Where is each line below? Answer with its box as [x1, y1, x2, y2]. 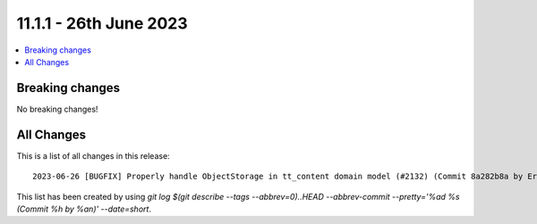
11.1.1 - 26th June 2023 [16, 13, 188, 33]
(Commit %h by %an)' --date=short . [16, 203, 152, 214]
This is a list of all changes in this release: [16, 150, 170, 161]
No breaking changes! [16, 104, 98, 114]
